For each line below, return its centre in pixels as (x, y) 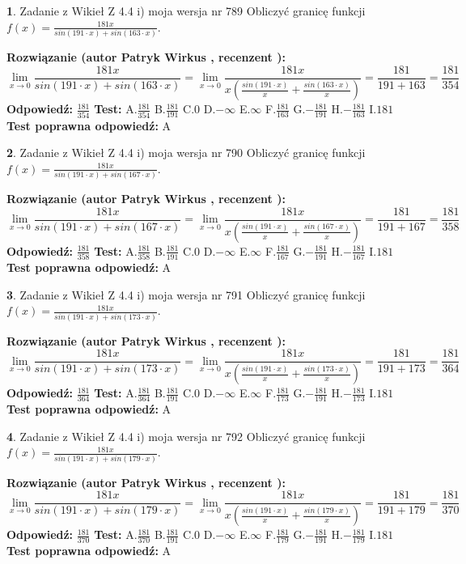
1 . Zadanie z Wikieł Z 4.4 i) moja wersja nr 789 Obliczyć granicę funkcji (186, 11)
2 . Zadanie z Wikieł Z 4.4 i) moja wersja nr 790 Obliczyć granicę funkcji (186, 153)
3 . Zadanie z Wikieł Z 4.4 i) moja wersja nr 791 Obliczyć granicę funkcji (186, 294)
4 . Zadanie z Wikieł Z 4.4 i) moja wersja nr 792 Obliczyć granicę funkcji (186, 436)
